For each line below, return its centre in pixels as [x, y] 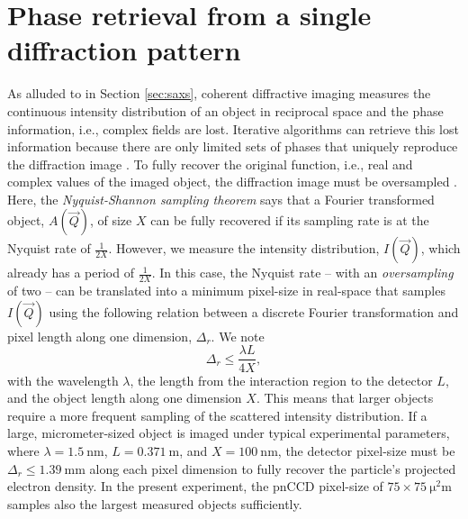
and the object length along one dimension [125, 398]
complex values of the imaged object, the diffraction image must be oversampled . [232, 182]
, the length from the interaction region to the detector [281, 380]
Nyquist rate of [49, 248]
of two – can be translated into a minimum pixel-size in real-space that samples [226, 291]
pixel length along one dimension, [100, 336]
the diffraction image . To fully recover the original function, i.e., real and [210, 164]
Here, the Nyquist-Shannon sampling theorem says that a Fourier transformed [221, 199]
